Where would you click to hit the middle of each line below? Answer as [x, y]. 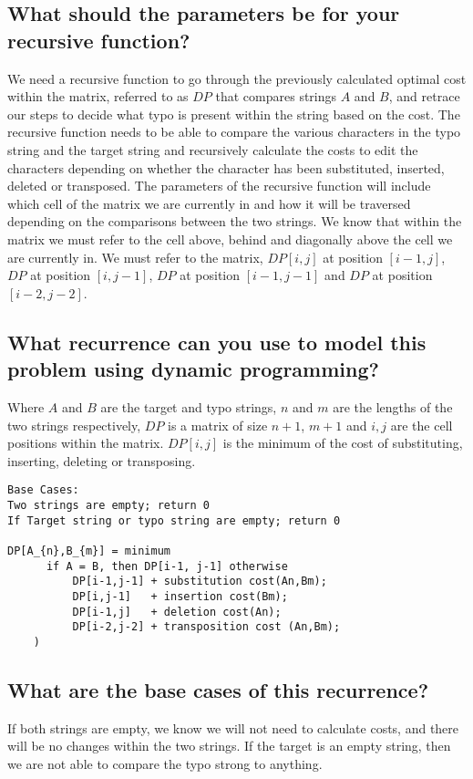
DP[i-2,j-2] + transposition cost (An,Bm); [206, 627]
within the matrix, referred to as [98, 96]
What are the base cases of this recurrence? [218, 689]
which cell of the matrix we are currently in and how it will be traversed [209, 203]
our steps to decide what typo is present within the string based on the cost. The [234, 114]
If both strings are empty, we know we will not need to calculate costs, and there [233, 727]
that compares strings [276, 96]
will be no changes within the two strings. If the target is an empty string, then [229, 746]
